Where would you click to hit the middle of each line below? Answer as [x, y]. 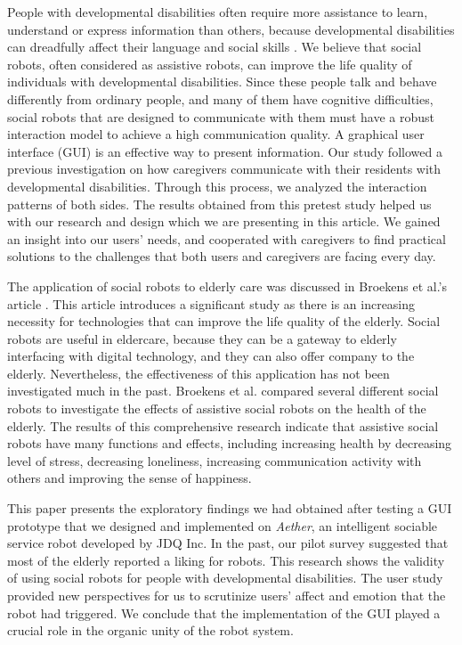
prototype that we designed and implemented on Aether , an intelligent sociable [223, 525]
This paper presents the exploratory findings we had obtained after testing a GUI [230, 508]
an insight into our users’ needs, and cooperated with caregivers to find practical [227, 238]
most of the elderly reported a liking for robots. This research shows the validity [226, 560]
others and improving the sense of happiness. [130, 478]
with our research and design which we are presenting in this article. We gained [224, 221]
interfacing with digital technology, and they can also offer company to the [211, 356]
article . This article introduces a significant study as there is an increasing [211, 303]
